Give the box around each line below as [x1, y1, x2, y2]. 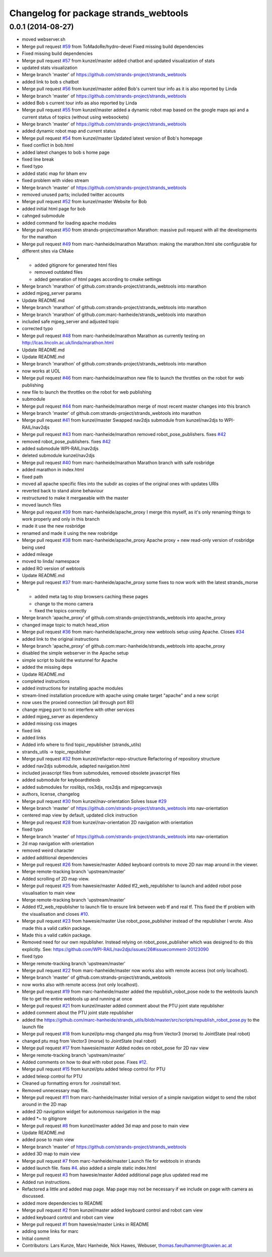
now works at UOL [22, 368, 60, 374]
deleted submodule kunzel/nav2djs [22, 453, 95, 459]
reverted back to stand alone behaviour [22, 488, 104, 494]
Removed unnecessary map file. [22, 1087, 89, 1093]
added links [22, 735, 46, 741]
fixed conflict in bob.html [22, 142, 74, 148]
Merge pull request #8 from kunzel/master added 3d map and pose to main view [22, 1122, 189, 1128]
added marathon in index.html [22, 467, 84, 473]
